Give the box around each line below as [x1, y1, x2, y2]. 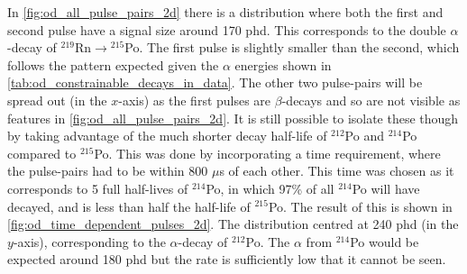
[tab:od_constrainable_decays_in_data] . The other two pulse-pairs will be [7, 73, 423, 92]
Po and [344, 126, 384, 145]
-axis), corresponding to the [13, 232, 166, 251]
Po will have [352, 178, 420, 197]
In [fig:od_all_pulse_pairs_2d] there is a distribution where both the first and [7, 3, 444, 21]
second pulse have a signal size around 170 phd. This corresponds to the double [7, 20, 446, 39]
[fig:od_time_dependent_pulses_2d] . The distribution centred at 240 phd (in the [7, 215, 459, 233]
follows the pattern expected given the [7, 55, 219, 74]
